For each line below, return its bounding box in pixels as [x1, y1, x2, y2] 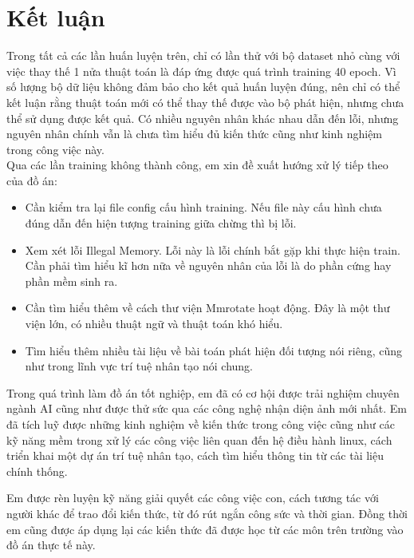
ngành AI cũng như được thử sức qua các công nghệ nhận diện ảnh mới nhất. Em [6, 400, 407, 417]
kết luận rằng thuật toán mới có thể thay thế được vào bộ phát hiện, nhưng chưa [6, 93, 404, 110]
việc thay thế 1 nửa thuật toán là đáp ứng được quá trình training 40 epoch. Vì [6, 62, 396, 79]
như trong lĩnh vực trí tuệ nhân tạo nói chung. [25, 358, 253, 374]
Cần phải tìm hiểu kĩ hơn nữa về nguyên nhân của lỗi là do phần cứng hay [25, 257, 392, 274]
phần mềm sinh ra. [25, 272, 118, 289]
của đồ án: [6, 172, 57, 188]
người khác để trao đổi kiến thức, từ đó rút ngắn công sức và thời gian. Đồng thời [6, 505, 408, 521]
